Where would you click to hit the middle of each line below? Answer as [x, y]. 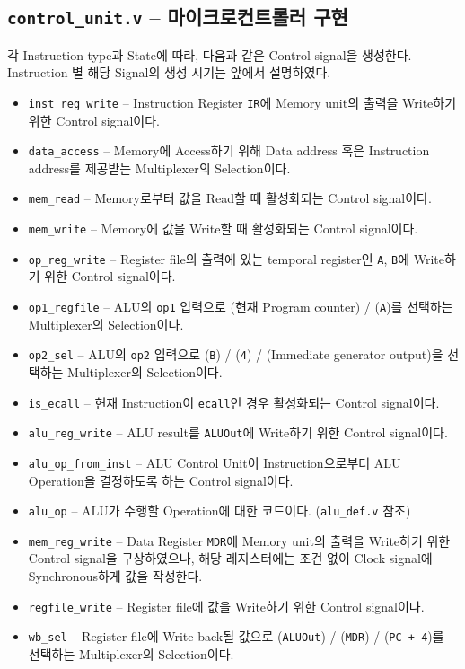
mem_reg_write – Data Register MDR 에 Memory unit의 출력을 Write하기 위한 [239, 540]
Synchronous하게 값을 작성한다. [115, 576]
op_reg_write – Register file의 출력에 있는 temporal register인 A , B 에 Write [237, 258]
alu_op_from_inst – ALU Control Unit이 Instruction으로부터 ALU [215, 462]
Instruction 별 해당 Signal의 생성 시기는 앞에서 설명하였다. [169, 72]
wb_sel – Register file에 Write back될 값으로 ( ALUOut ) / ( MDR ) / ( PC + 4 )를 [236, 636]
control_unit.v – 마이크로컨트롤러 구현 [178, 17]
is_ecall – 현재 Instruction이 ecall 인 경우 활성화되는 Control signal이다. [234, 402]
